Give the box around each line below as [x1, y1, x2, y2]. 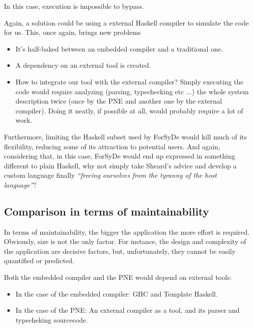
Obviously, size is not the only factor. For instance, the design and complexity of [4, 236, 247, 246]
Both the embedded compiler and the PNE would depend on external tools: [4, 272, 232, 282]
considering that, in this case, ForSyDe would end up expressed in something [4, 151, 235, 161]
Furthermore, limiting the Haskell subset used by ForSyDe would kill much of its [4, 131, 247, 141]
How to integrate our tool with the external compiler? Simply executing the [15, 76, 244, 86]
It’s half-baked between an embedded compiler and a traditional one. [15, 43, 223, 54]
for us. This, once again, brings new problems [4, 27, 141, 37]
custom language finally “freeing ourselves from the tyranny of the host [4, 170, 217, 180]
